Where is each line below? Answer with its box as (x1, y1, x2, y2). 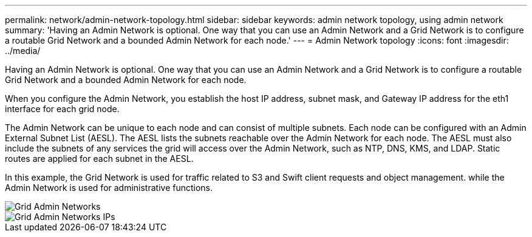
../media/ (5, 45, 41, 56)
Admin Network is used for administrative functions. (5, 182, 213, 193)
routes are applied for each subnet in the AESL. (5, 153, 194, 164)
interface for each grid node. (5, 104, 120, 114)
